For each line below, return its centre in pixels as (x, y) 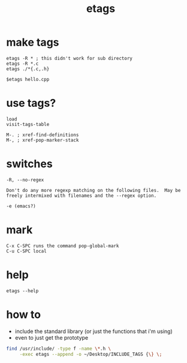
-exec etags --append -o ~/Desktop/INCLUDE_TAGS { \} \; (91, 354)
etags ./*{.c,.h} (28, 69)
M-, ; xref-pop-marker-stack (43, 140)
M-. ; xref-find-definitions (43, 135)
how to (23, 314)
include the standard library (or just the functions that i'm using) (93, 331)
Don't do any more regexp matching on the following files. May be (93, 190)
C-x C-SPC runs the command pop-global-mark (63, 246)
